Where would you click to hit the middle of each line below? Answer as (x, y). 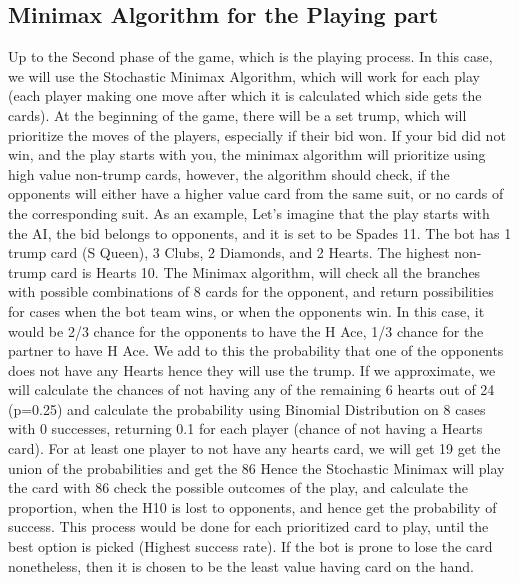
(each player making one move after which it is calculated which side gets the (245, 95)
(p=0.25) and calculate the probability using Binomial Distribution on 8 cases (247, 408)
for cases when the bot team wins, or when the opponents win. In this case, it (246, 310)
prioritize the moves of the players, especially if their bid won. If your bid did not (257, 134)
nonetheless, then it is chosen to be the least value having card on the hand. (241, 565)
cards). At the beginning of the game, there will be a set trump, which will (237, 114)
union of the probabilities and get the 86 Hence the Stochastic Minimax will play (256, 467)
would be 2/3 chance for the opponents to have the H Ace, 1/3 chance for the (246, 330)
